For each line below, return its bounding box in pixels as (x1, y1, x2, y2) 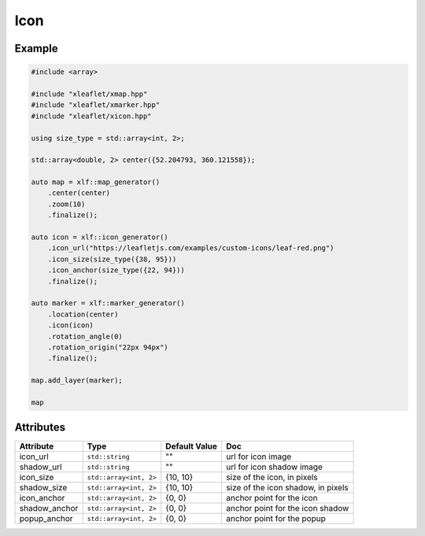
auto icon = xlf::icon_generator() (31, 233, 168, 242)
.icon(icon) (47, 321, 94, 330)
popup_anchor (19, 513, 74, 524)
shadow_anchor (19, 503, 79, 514)
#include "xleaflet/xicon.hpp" (31, 111, 153, 120)
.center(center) (47, 189, 110, 198)
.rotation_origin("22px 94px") (47, 342, 168, 352)
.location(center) (47, 309, 119, 319)
